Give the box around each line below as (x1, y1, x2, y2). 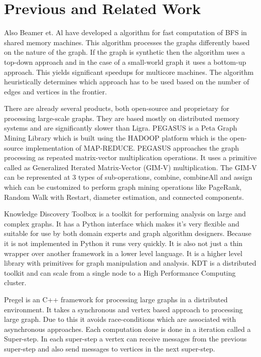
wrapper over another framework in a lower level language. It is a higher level (4, 248, 242, 258)
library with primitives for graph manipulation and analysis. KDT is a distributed (4, 258, 256, 268)
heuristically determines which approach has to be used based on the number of (4, 76, 249, 87)
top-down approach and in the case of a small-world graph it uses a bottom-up (4, 56, 246, 67)
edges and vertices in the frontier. (4, 86, 107, 96)
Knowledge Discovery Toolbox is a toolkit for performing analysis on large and (4, 208, 246, 219)
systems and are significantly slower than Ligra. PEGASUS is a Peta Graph (4, 123, 237, 133)
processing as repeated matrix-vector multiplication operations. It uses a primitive (4, 152, 257, 163)
